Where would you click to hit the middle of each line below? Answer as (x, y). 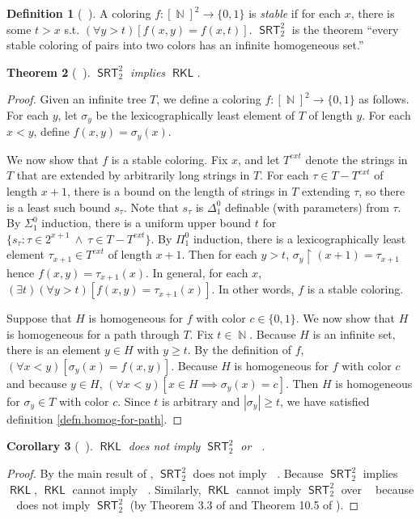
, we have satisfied (325, 401)
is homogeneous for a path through (93, 333)
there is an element (54, 350)
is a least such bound (59, 207)
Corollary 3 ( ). (50, 446)
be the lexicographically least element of (195, 114)
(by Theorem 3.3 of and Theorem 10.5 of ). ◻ (244, 505)
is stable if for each (295, 13)
